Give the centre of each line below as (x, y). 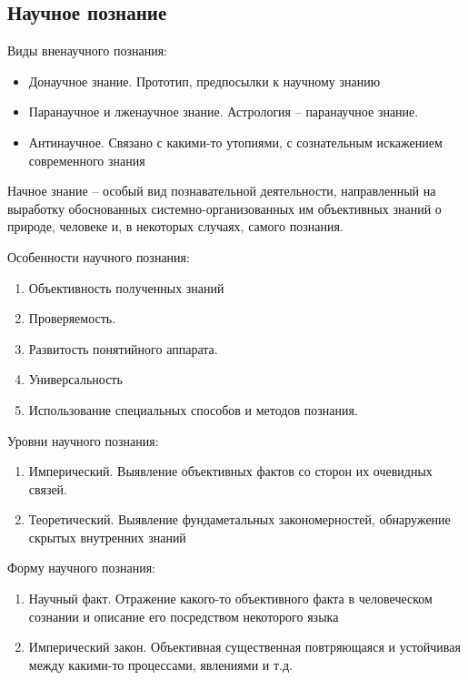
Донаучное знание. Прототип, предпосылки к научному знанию (204, 81)
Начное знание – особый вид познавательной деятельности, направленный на (222, 191)
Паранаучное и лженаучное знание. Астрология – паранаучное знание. (224, 112)
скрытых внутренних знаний (107, 537)
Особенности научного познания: (99, 256)
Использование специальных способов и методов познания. (193, 409)
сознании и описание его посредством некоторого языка (184, 616)
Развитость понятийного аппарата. (123, 348)
